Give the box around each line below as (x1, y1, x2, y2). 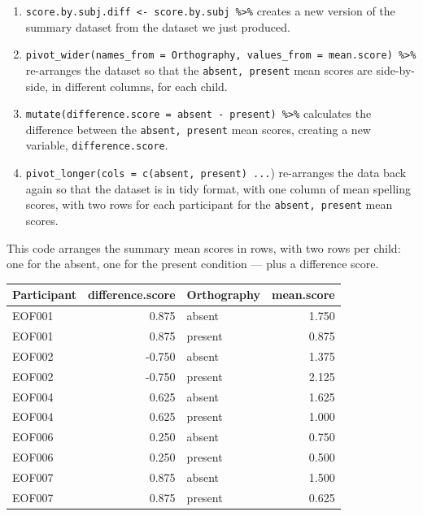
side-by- (376, 61, 415, 78)
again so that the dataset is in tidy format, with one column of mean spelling (25, 180, 412, 197)
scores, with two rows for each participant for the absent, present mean (25, 196, 393, 213)
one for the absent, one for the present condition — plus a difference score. (7, 255, 379, 272)
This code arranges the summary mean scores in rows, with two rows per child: (7, 239, 401, 256)
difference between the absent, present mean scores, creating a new (25, 120, 371, 137)
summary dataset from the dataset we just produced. (25, 18, 290, 35)
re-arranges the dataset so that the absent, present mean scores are (25, 61, 373, 78)
